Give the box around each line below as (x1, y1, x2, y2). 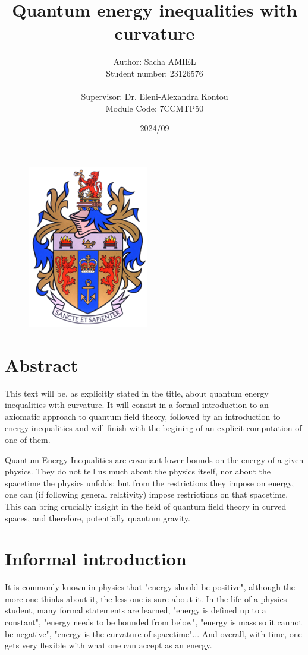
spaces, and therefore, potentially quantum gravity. (5, 511, 190, 524)
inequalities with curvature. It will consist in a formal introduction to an (5, 398, 269, 411)
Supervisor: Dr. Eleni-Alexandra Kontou (81, 90, 228, 103)
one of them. (5, 433, 51, 445)
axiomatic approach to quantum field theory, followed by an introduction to (5, 410, 281, 422)
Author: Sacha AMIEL (113, 55, 196, 68)
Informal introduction (5, 546, 187, 571)
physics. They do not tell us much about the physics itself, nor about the (5, 465, 271, 477)
